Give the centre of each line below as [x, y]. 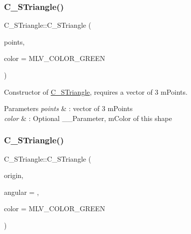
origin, [14, 175]
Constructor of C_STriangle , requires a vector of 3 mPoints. [96, 91]
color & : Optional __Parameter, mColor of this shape [88, 118]
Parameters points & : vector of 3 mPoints [68, 108]
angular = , [22, 192]
